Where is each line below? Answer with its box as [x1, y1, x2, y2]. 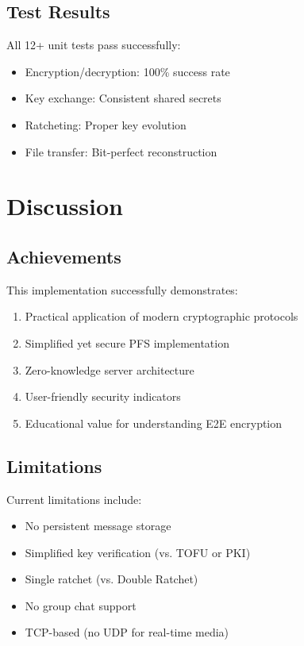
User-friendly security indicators [25, 388, 181, 405]
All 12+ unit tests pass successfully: [6, 37, 181, 53]
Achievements [6, 244, 121, 268]
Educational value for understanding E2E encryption [25, 414, 283, 431]
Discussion [6, 190, 123, 222]
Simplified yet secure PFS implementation [25, 334, 229, 351]
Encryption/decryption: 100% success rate [25, 63, 230, 79]
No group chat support [25, 597, 137, 613]
